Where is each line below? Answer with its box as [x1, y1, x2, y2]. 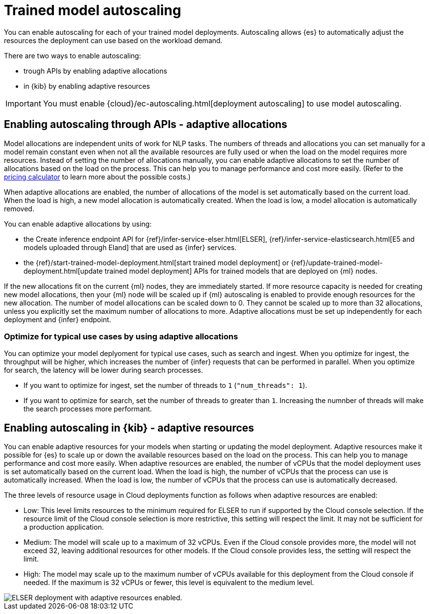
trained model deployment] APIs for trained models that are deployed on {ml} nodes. [104, 266, 378, 275]
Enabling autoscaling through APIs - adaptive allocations [4, 118, 287, 131]
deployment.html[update [24, 266, 103, 275]
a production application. [24, 523, 104, 532]
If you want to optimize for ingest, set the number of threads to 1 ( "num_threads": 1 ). [24, 381, 307, 390]
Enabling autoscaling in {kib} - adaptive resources [4, 421, 254, 434]
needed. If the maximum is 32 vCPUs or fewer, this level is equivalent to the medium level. [24, 578, 314, 587]
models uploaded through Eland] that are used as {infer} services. [24, 243, 237, 252]
